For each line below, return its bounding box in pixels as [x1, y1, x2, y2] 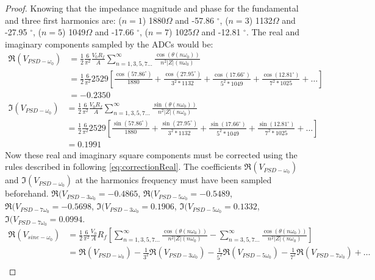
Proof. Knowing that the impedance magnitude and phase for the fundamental [5, 2, 299, 14]
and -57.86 [175, 13, 215, 26]
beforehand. [5, 187, 49, 200]
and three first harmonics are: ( [5, 13, 122, 26]
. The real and [246, 26, 300, 38]
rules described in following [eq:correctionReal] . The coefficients [5, 160, 241, 173]
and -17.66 [95, 26, 134, 38]
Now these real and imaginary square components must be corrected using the [5, 148, 298, 161]
